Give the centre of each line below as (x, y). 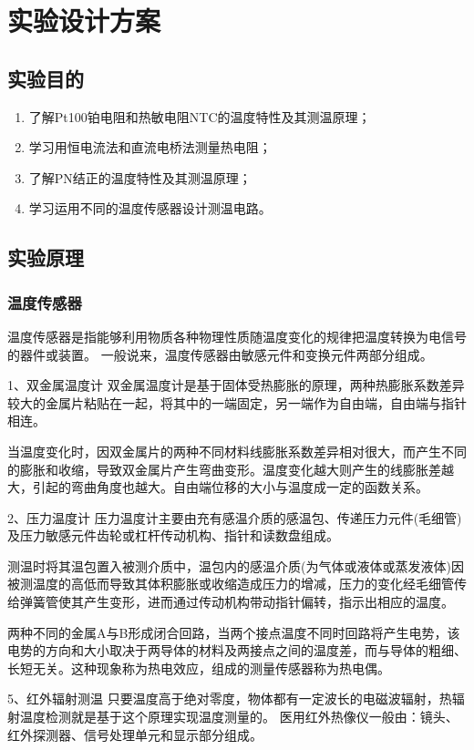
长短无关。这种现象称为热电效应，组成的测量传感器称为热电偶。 (199, 668)
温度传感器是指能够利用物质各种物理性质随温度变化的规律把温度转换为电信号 (237, 336)
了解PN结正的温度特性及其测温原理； (140, 177)
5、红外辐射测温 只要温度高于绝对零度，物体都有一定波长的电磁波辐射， (223, 699)
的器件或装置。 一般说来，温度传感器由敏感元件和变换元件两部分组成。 (220, 354)
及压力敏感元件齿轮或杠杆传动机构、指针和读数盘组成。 (173, 535)
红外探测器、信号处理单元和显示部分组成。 (135, 734)
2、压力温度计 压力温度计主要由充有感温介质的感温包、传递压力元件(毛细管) (235, 517)
